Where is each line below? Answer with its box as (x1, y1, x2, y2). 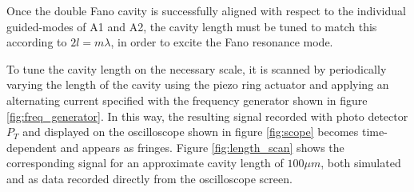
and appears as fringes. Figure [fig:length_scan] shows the (60, 138, 344, 155)
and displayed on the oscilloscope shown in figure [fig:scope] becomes (22, 123, 359, 140)
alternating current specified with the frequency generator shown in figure (6, 91, 368, 108)
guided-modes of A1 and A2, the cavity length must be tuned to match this (6, 18, 377, 34)
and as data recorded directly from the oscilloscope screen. (6, 170, 293, 186)
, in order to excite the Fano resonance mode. (110, 34, 333, 50)
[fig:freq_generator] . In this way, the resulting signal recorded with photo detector (6, 107, 408, 124)
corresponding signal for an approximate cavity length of (6, 154, 284, 171)
